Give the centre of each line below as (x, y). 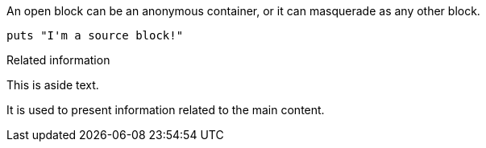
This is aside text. (53, 85)
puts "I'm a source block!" (95, 35)
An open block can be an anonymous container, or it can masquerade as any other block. (243, 11)
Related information (58, 60)
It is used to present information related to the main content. (166, 110)
